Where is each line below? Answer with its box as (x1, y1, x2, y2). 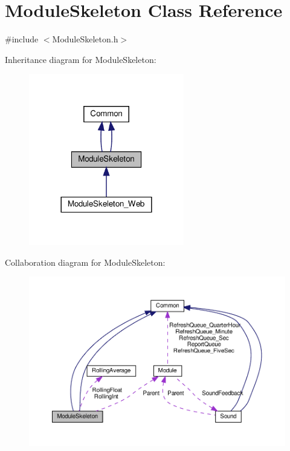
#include (5, 33, 39, 45)
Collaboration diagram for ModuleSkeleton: (5, 255, 166, 268)
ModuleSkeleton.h (52, 33, 118, 45)
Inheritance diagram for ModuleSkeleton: (5, 53, 156, 65)
